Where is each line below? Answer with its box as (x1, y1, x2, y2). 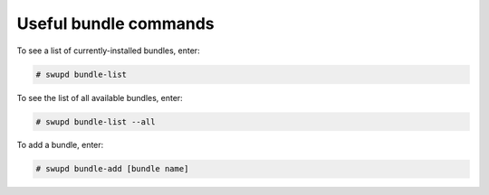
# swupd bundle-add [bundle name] (35, 163, 189, 174)
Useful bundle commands (16, 14, 215, 33)
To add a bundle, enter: (16, 140, 104, 151)
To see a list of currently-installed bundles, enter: (16, 45, 200, 56)
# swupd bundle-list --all (35, 116, 156, 126)
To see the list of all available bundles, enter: (16, 92, 183, 103)
